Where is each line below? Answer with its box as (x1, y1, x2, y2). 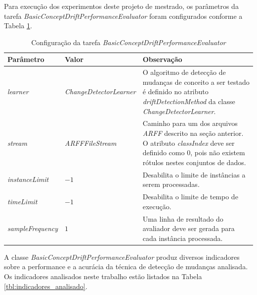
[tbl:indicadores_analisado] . (4, 281, 87, 291)
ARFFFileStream (65, 137, 117, 148)
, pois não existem (190, 147, 245, 158)
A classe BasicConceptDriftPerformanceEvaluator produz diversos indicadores (4, 251, 240, 262)
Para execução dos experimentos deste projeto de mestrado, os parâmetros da (4, 1, 239, 11)
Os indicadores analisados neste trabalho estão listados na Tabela (4, 271, 202, 281)
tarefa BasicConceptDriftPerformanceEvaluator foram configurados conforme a (4, 10, 243, 21)
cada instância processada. (142, 233, 223, 243)
